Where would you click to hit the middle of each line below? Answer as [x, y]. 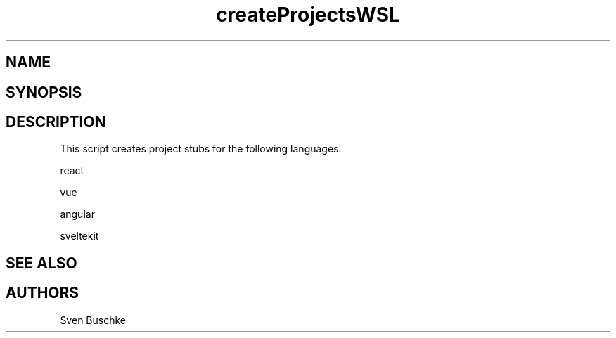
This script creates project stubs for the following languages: [201, 149]
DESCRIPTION [56, 122]
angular [77, 214]
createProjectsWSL [308, 15]
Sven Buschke [93, 320]
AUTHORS [43, 293]
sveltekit [79, 236]
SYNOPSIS [44, 92]
